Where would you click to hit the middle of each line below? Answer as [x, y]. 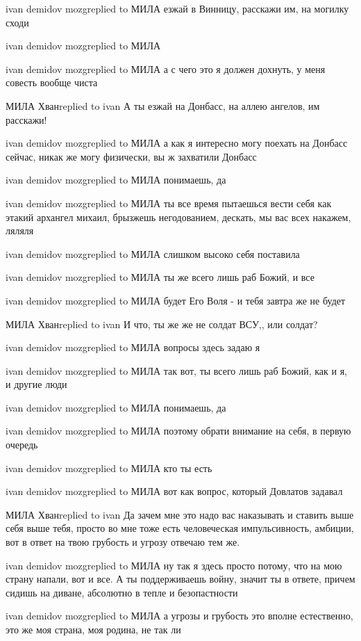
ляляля [20, 230]
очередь [22, 445]
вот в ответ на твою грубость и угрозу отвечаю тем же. [123, 542]
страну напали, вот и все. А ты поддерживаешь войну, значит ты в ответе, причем [180, 579]
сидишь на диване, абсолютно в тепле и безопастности [122, 592]
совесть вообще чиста [52, 82]
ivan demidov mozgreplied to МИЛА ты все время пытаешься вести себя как [169, 203]
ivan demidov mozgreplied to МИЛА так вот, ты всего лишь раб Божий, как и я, [176, 370]
